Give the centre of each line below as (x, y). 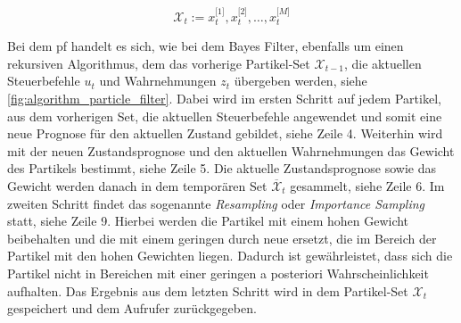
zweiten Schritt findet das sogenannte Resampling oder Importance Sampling (216, 203)
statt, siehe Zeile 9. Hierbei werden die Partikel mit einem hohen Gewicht (208, 221)
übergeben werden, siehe (300, 81)
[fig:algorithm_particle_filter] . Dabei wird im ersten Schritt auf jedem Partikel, (224, 99)
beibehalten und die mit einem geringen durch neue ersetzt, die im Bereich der (222, 238)
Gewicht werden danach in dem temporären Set (137, 185)
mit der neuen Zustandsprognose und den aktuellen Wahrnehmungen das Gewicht (231, 150)
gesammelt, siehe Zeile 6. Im (367, 185)
